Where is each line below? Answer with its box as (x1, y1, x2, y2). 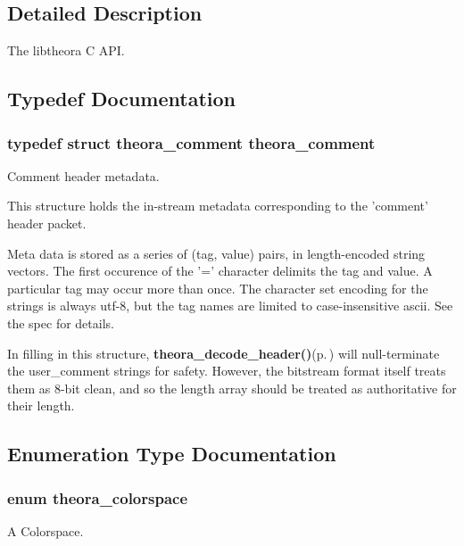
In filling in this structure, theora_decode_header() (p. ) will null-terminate (7, 343, 440, 362)
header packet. (7, 213, 87, 232)
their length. (7, 396, 75, 415)
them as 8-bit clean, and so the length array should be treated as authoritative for (7, 378, 457, 397)
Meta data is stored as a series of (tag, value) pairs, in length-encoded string (7, 244, 426, 262)
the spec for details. (7, 313, 114, 332)
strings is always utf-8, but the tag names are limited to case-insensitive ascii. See (7, 296, 453, 315)
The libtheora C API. (7, 41, 125, 60)
